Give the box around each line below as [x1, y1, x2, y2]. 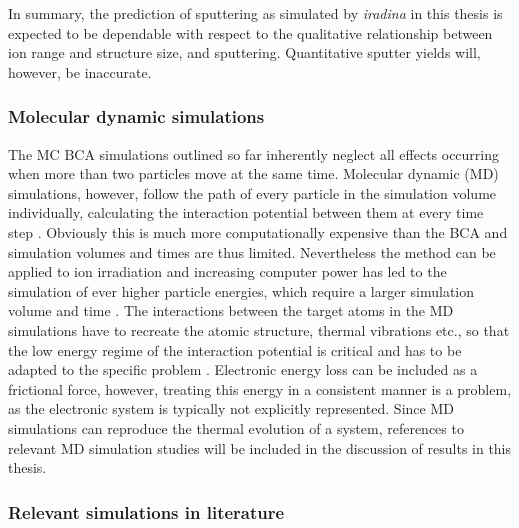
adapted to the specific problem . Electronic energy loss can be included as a [8, 359, 478, 380]
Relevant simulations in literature [8, 499, 285, 524]
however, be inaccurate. [8, 61, 152, 82]
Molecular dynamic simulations [8, 104, 265, 129]
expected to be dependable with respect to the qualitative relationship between [8, 22, 493, 43]
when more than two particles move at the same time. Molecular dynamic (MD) [8, 163, 499, 184]
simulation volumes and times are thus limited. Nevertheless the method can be [8, 241, 496, 262]
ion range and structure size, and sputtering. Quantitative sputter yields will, [8, 42, 481, 63]
